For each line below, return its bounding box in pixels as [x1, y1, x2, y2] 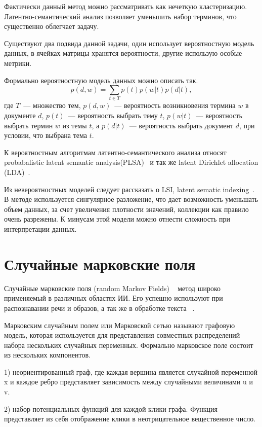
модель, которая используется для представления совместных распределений [4, 330, 240, 340]
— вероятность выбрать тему [68, 110, 158, 121]
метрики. [4, 57, 32, 68]
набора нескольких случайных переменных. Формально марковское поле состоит [4, 339, 253, 350]
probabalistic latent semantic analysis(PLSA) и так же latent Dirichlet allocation [4, 157, 258, 167]
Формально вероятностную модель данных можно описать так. [4, 75, 198, 85]
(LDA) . [4, 167, 30, 177]
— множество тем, [23, 100, 81, 111]
